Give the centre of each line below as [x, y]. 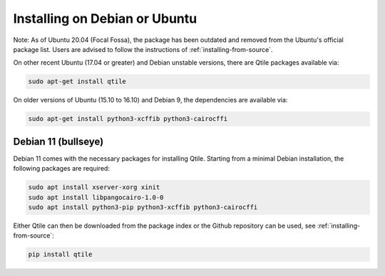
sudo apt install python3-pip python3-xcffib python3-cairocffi [143, 207]
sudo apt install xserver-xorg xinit [94, 187]
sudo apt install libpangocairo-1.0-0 [96, 197]
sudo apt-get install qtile [77, 81]
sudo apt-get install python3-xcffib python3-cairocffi [128, 119]
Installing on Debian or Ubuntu [105, 18]
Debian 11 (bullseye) [58, 141]
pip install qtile [60, 255]
